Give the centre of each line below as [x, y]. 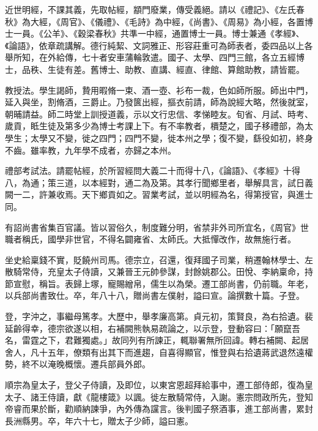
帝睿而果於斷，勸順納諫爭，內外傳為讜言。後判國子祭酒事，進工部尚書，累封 [159, 409]
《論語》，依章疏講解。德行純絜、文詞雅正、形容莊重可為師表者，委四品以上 [155, 45]
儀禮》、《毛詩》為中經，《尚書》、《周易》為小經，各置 [199, 21]
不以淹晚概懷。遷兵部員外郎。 [90, 364]
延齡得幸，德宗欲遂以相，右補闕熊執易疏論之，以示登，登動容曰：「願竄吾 [153, 328]
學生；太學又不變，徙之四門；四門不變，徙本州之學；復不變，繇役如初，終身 [159, 137]
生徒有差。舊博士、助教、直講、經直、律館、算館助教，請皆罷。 [176, 69]
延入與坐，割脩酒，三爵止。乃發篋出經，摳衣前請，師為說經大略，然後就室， [159, 102]
